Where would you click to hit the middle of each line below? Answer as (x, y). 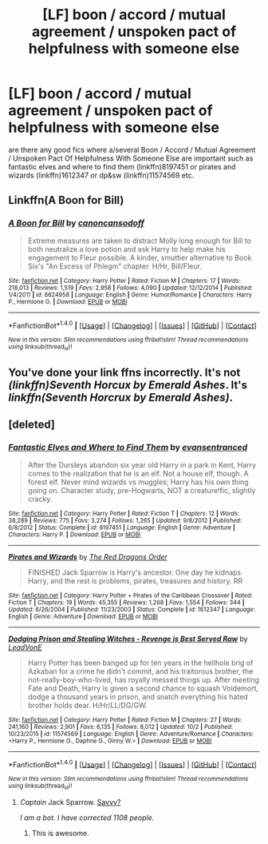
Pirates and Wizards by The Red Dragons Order (88, 556)
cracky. (40, 499)
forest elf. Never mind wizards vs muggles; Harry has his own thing (138, 482)
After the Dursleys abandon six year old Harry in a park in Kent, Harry (142, 464)
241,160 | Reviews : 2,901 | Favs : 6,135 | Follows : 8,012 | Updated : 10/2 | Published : (121, 727)
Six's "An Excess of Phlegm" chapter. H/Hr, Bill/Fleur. (114, 266)
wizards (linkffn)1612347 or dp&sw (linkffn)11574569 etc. (101, 175)
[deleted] (32, 425)
